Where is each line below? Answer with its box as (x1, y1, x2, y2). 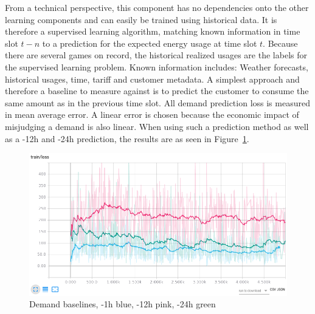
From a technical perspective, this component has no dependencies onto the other (5, 1, 309, 13)
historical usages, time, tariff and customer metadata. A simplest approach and (5, 72, 300, 85)
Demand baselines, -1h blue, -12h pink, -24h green (29, 298, 216, 310)
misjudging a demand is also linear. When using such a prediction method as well (5, 120, 309, 132)
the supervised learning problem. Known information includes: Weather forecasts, (5, 60, 308, 73)
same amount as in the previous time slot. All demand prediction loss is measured (5, 96, 310, 109)
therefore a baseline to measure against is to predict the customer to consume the (5, 84, 309, 97)
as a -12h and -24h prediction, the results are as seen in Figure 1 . (5, 132, 249, 145)
